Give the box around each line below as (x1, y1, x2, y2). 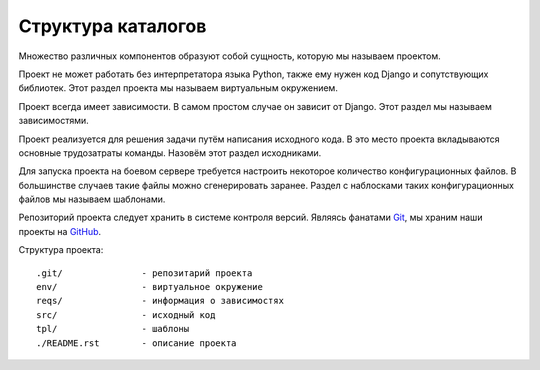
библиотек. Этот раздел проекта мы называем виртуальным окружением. (18, 82, 339, 94)
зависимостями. (18, 115, 89, 127)
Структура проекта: (18, 244, 104, 256)
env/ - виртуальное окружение (36, 281, 264, 293)
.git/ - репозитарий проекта (36, 267, 253, 279)
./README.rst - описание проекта (36, 337, 237, 349)
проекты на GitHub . (18, 225, 102, 237)
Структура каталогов (18, 15, 207, 37)
